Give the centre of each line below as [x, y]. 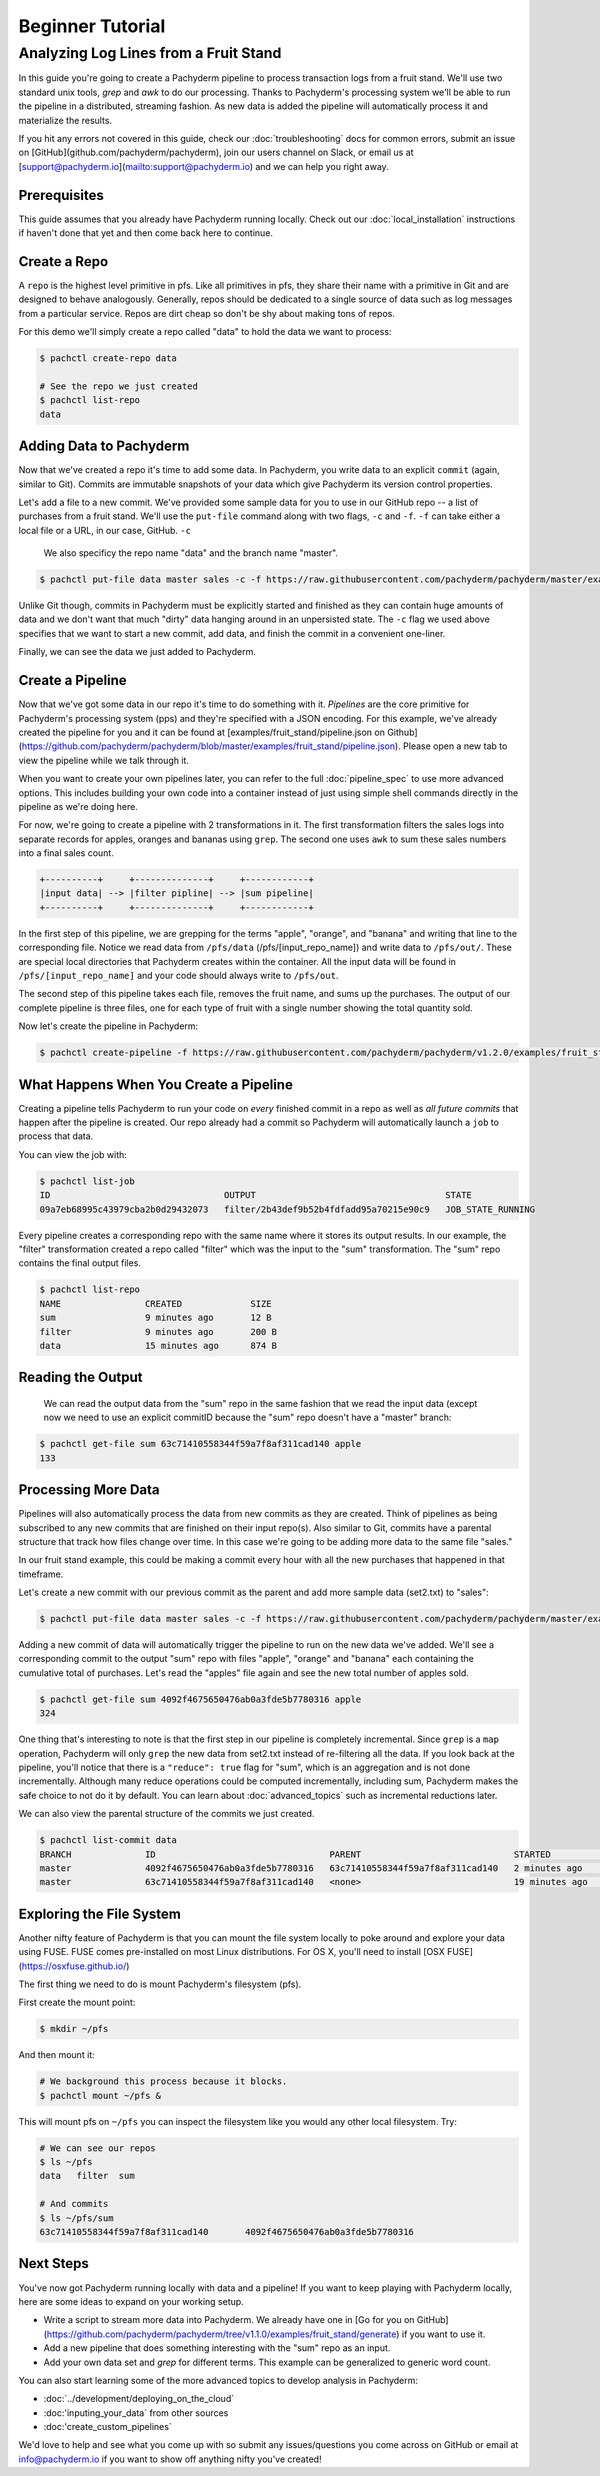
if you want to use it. [443, 2334]
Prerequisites [61, 195]
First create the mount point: [77, 2002]
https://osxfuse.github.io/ [74, 1966]
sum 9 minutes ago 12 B [155, 1318]
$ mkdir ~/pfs [74, 2029]
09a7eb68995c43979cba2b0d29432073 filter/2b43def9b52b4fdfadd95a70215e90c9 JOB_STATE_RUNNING [287, 1209]
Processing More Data [89, 1490]
